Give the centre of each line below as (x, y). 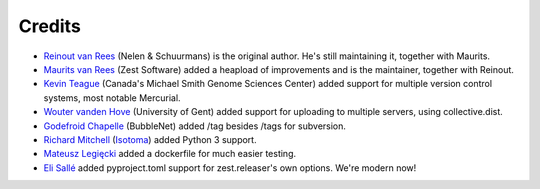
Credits (50, 26)
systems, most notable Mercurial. (112, 97)
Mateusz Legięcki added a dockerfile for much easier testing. (170, 154)
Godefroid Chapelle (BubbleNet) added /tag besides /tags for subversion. (195, 126)
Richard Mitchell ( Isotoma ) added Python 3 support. (150, 139)
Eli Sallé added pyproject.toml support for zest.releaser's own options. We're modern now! (230, 167)
